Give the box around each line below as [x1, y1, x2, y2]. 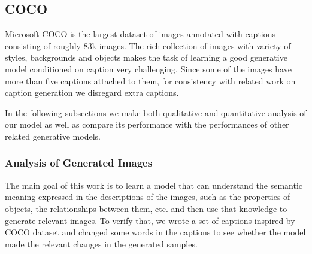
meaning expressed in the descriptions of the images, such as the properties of [5, 190, 290, 203]
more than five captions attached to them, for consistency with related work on [5, 74, 296, 87]
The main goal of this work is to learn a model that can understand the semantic [5, 179, 303, 191]
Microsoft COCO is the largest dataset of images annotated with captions [5, 28, 276, 40]
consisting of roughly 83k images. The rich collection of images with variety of [5, 39, 291, 52]
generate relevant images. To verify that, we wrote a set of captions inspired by [5, 214, 295, 226]
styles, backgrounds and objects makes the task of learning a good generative [5, 51, 287, 63]
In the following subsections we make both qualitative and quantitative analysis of [5, 106, 307, 119]
